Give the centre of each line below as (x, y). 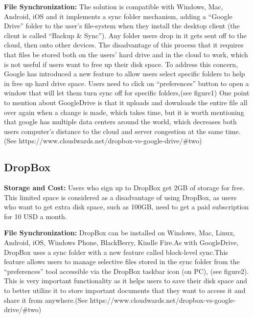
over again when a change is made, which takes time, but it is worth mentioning (124, 112)
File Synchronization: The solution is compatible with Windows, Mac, (114, 6)
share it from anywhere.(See (46, 300)
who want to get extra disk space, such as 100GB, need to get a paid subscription (126, 207)
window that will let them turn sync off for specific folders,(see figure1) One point (127, 93)
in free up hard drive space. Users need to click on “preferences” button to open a (126, 83)
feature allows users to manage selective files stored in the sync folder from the (122, 261)
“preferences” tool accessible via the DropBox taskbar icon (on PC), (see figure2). (126, 271)
